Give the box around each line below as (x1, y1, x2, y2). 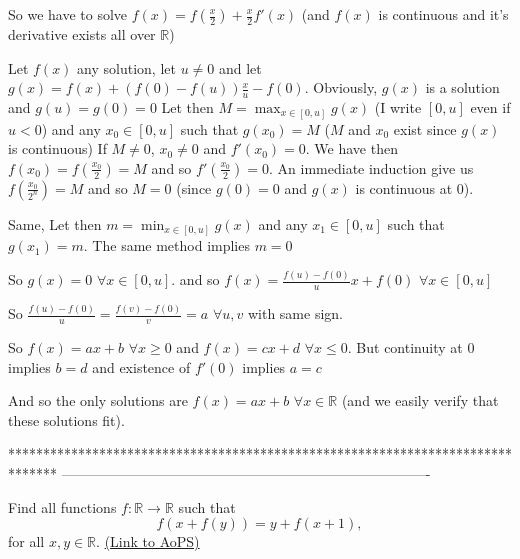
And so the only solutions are (8, 390, 188, 411)
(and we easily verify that (341, 390, 499, 411)
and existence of (92, 356, 191, 377)
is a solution (425, 77, 500, 98)
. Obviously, (304, 77, 378, 98)
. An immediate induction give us (269, 157, 474, 178)
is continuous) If (8, 138, 107, 159)
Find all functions (8, 496, 117, 517)
